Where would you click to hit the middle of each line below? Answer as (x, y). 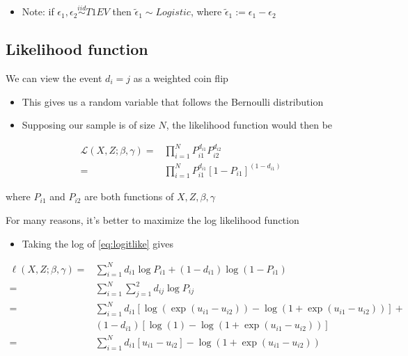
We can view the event (54, 78)
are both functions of (129, 196)
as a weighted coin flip (181, 78)
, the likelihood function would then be (249, 125)
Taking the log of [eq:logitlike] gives (97, 243)
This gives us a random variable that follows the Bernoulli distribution (173, 101)
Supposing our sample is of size (88, 125)
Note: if (38, 11)
